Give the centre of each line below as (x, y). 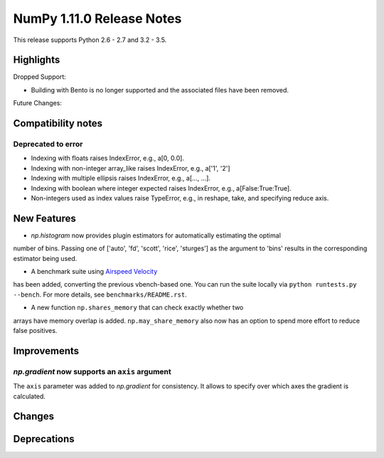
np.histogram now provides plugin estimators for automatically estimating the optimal (156, 235)
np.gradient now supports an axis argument (92, 371)
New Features (44, 218)
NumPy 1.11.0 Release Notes (97, 18)
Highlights (37, 60)
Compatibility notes (58, 123)
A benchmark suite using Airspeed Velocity (94, 272)
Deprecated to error (48, 144)
